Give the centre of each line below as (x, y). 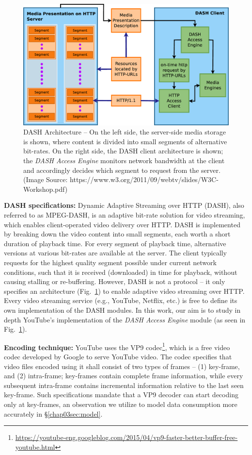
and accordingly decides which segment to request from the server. (122, 170)
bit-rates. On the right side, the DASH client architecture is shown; (123, 151)
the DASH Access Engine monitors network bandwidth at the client (124, 160)
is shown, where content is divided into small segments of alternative (125, 141)
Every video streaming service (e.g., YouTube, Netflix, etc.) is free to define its (121, 300)
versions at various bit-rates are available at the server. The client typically (115, 253)
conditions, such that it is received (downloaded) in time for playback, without (121, 272)
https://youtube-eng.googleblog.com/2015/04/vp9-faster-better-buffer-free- (126, 437)
